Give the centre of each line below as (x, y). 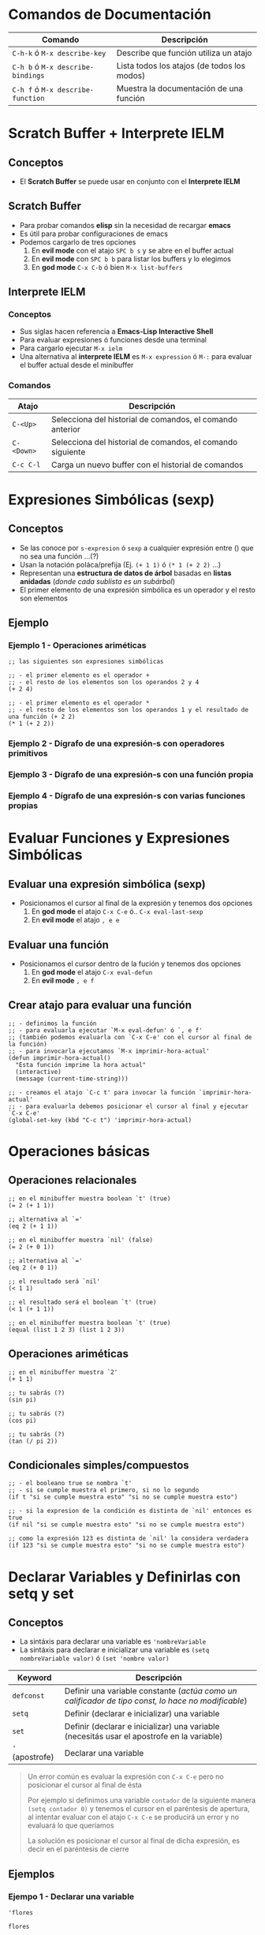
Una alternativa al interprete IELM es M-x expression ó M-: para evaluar (136, 357)
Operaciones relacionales (73, 1180)
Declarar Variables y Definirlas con (125, 1577)
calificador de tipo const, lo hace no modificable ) (156, 1701)
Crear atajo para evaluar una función (100, 1005)
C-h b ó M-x (33, 66)
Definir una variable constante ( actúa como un (151, 1691)
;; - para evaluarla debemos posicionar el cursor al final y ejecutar (128, 1106)
